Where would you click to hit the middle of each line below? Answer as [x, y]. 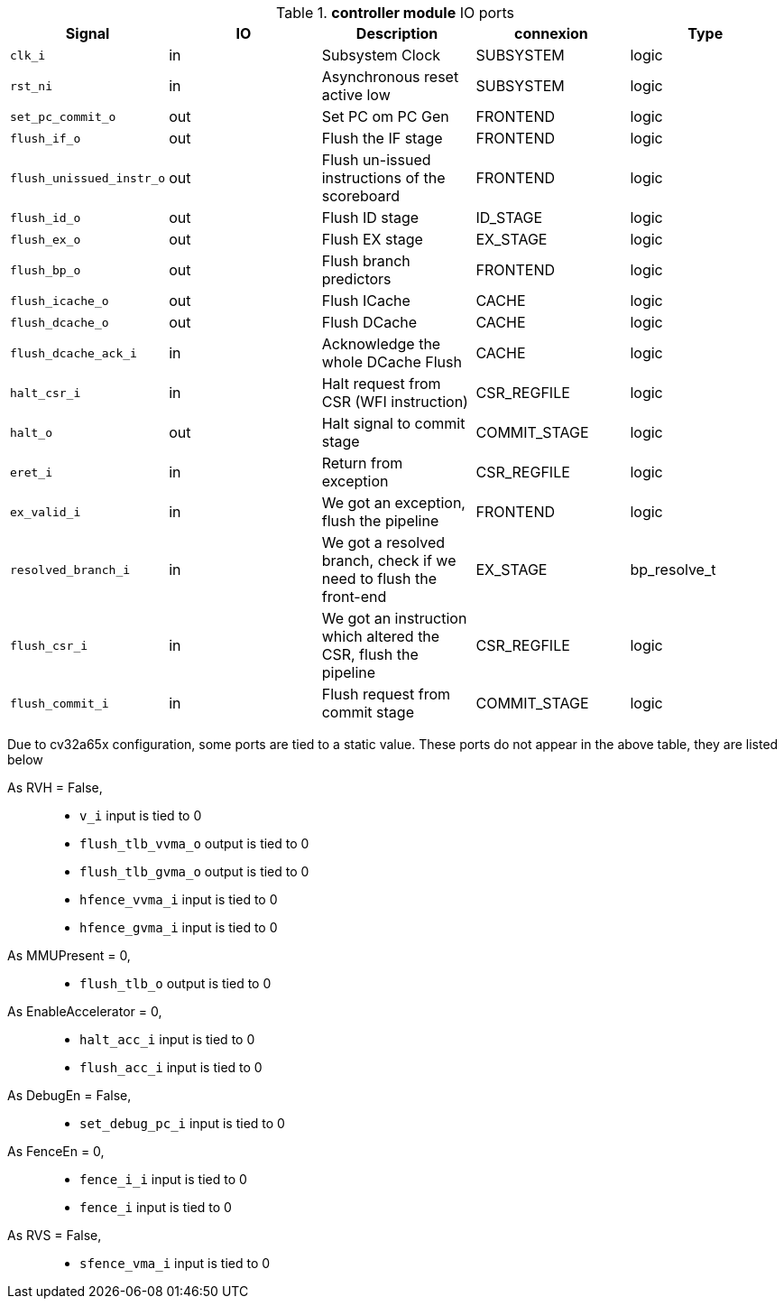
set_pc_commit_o [63, 116]
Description [397, 33]
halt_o [31, 432]
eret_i [31, 472]
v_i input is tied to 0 [141, 815]
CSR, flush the [370, 654]
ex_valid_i [46, 512]
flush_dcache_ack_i [74, 353]
